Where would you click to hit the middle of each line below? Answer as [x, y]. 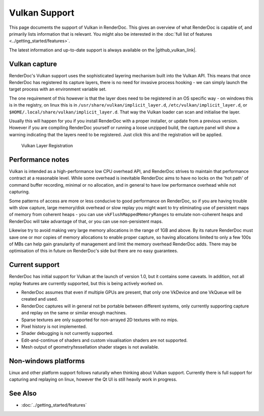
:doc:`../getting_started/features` [54, 405]
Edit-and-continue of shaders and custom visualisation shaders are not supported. [104, 340]
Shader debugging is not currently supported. [67, 333]
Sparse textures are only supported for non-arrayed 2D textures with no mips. [100, 320]
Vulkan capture [33, 64]
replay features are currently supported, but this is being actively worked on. [86, 283]
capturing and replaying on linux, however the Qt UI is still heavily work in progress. [93, 379]
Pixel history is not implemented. [54, 326]
